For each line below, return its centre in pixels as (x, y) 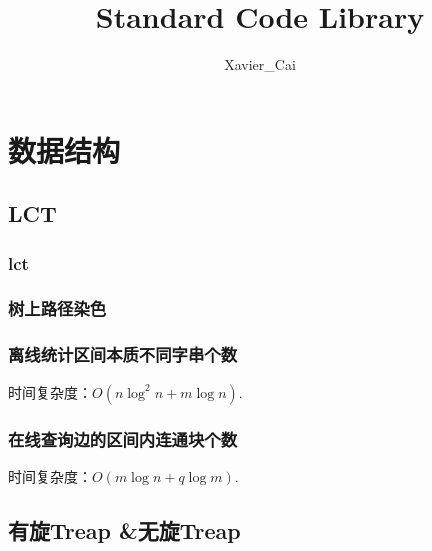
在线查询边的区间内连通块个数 (123, 438)
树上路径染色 (57, 308)
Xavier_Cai (260, 64)
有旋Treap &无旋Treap (124, 529)
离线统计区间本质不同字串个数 (123, 354)
